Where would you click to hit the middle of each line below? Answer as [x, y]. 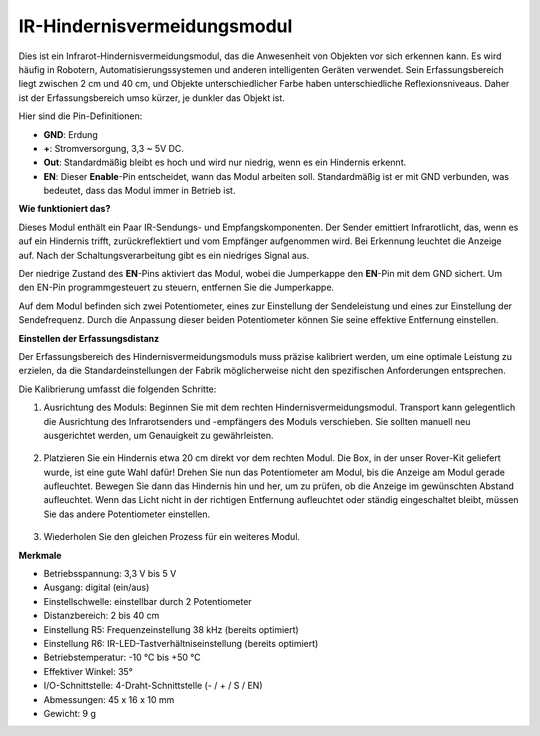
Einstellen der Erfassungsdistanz [89, 338]
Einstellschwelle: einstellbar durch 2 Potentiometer [147, 601]
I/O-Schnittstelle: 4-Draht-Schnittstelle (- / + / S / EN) [153, 686]
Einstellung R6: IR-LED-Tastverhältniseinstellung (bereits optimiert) [181, 643]
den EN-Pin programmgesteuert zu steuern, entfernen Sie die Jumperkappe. [176, 287]
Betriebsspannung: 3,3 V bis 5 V [110, 574]
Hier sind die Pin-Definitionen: [80, 116]
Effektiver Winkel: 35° [88, 671]
